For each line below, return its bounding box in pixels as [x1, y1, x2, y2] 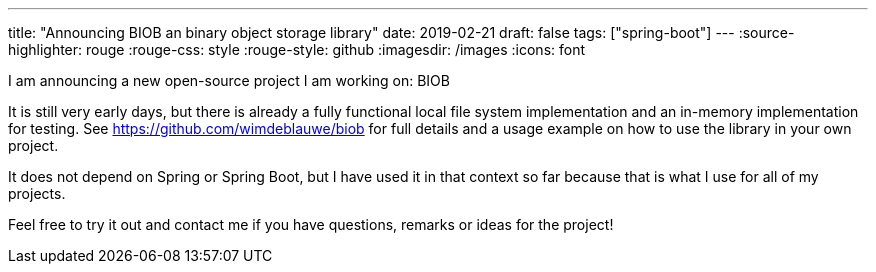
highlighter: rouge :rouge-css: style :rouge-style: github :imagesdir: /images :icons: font [8, 41, 586, 58]
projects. [8, 185, 66, 202]
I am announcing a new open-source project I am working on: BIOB [8, 72, 450, 89]
